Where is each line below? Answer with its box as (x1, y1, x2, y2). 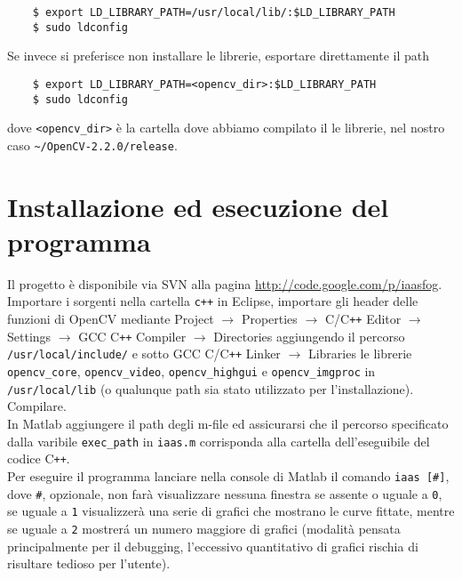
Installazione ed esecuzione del (7, 188, 389, 224)
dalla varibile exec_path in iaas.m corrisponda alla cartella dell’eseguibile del (7, 431, 430, 450)
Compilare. (7, 397, 67, 415)
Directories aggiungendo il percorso (213, 326, 405, 345)
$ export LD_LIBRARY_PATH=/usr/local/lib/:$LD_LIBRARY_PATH (32, 6, 395, 19)
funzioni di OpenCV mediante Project (7, 310, 214, 328)
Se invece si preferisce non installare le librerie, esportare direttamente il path (7, 46, 430, 65)
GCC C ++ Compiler (78, 326, 187, 345)
